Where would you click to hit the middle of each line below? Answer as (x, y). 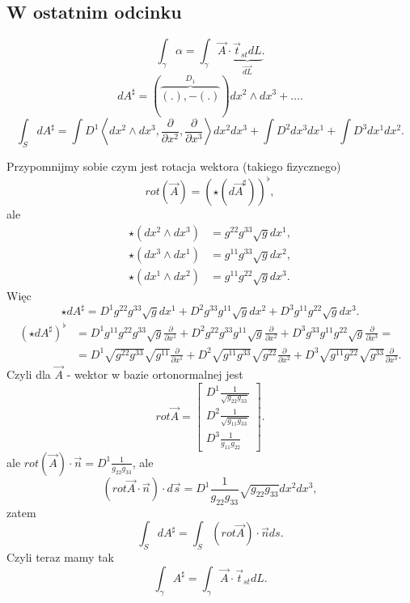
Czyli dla (29, 374)
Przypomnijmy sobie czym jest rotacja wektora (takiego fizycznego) (174, 166)
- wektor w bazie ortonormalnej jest (155, 374)
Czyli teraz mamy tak (61, 557)
